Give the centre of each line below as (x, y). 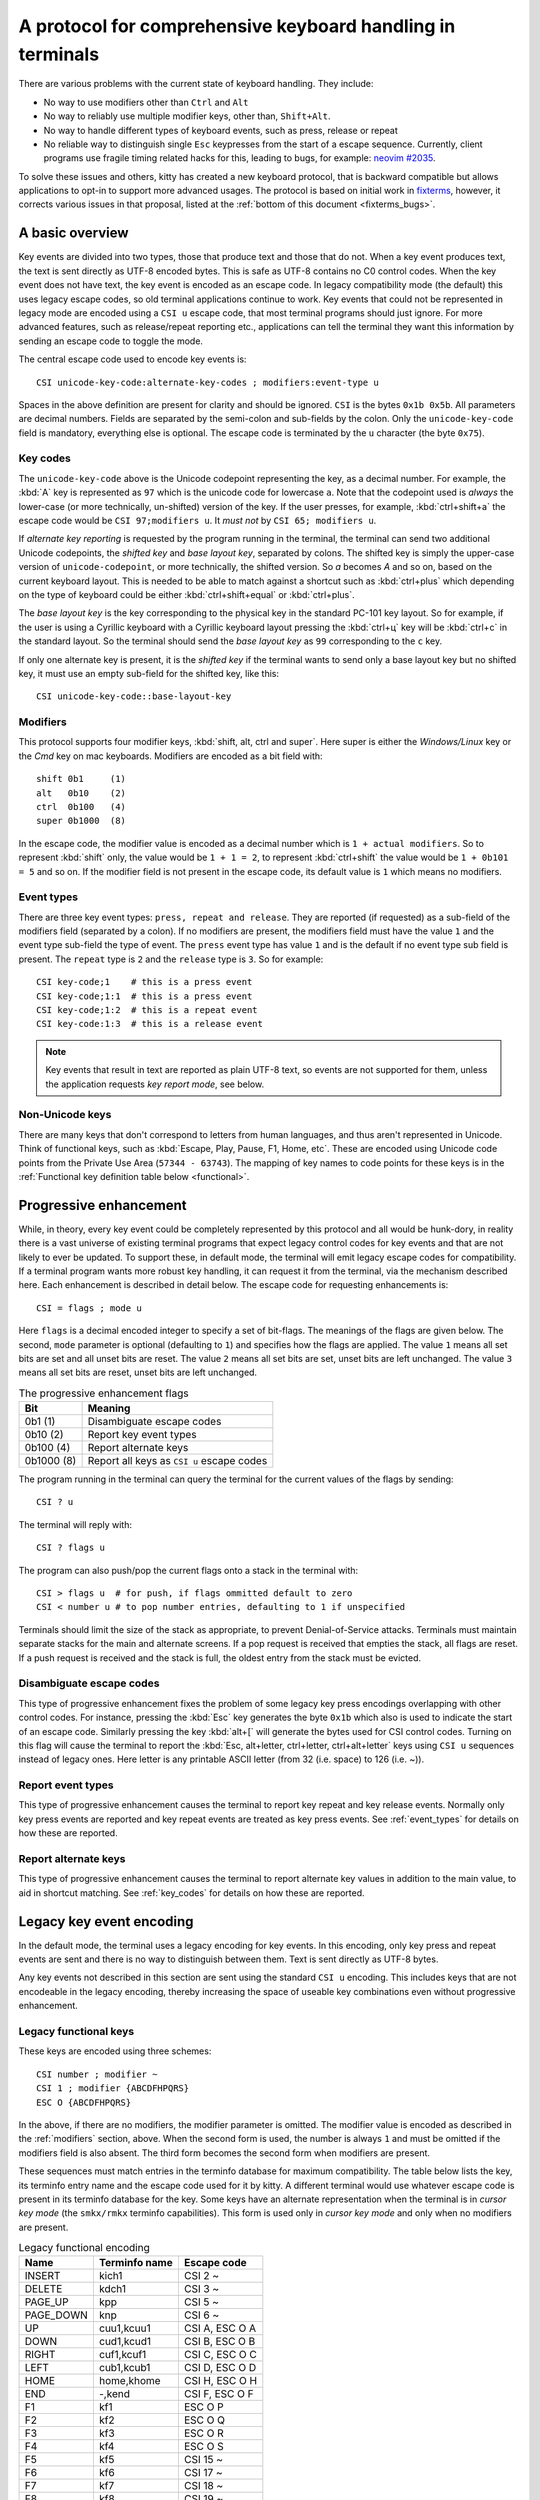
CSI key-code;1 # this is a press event (144, 982)
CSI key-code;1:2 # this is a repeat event (147, 1010)
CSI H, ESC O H (220, 2381)
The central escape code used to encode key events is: (132, 359)
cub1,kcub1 (124, 2368)
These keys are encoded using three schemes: (115, 2051)
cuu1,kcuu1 (124, 2328)
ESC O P (203, 2407)
